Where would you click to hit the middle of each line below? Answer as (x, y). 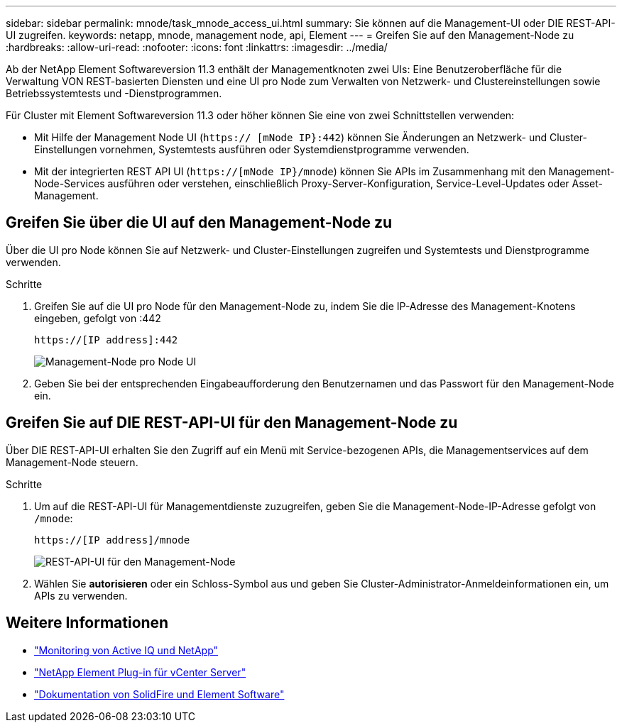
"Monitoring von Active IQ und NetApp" (126, 650)
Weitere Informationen (87, 623)
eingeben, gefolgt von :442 (98, 318)
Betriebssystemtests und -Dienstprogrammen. (114, 93)
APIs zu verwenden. (81, 595)
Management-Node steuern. (72, 462)
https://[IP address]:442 (106, 340)
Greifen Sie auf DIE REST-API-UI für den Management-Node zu (232, 423)
